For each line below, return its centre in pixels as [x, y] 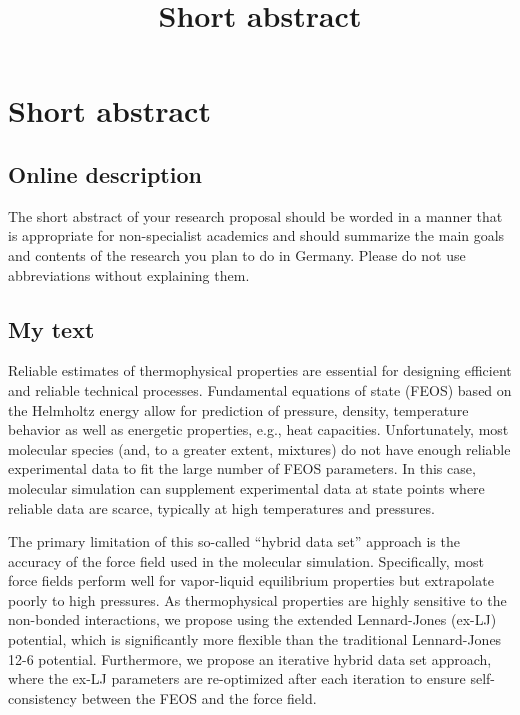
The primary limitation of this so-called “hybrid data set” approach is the [234, 541]
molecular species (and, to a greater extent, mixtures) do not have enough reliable [259, 448]
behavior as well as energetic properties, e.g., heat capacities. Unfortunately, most [258, 429]
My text [51, 328]
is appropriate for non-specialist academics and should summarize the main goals [256, 235]
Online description [105, 173]
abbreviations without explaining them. [129, 274]
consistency [42, 697]
